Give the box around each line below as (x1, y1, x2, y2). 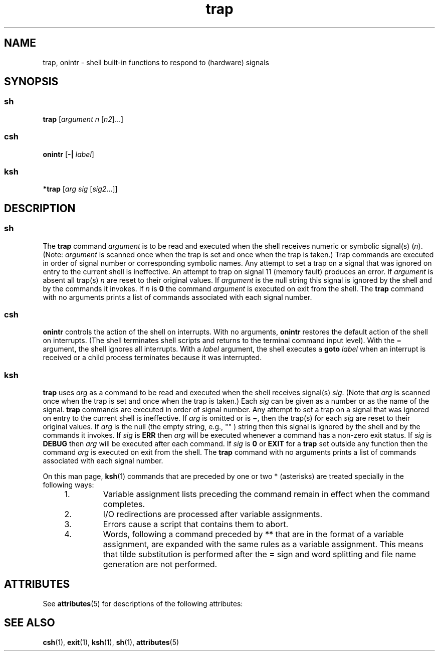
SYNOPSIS (4, 75, 59, 88)
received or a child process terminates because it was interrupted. (43, 353, 262, 362)
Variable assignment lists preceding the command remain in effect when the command (103, 489, 430, 500)
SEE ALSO (4, 616, 55, 629)
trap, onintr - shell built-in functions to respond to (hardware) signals (43, 58, 269, 67)
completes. (103, 499, 145, 510)
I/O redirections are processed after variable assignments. (103, 509, 323, 520)
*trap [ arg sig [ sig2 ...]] (43, 185, 118, 194)
